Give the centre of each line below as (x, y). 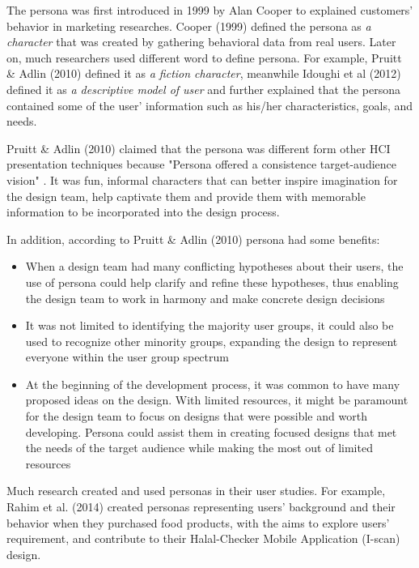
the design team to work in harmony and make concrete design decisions (205, 298)
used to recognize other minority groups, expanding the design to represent (212, 341)
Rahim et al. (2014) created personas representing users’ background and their (201, 507)
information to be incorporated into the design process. (143, 212)
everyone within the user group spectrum (127, 357)
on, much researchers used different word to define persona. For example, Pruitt (204, 57)
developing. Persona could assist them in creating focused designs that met (211, 431)
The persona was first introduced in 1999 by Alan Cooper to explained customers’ (210, 10)
